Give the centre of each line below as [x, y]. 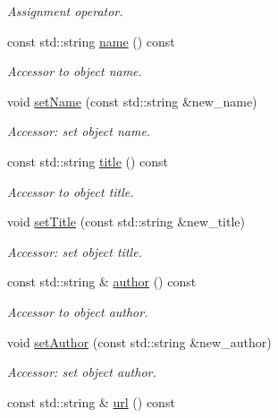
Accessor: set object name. [79, 131]
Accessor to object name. [75, 71]
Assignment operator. [65, 11]
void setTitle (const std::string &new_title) [126, 222]
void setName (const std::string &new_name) [132, 101]
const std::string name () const [91, 41]
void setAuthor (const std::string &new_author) [139, 341]
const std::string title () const [88, 161]
